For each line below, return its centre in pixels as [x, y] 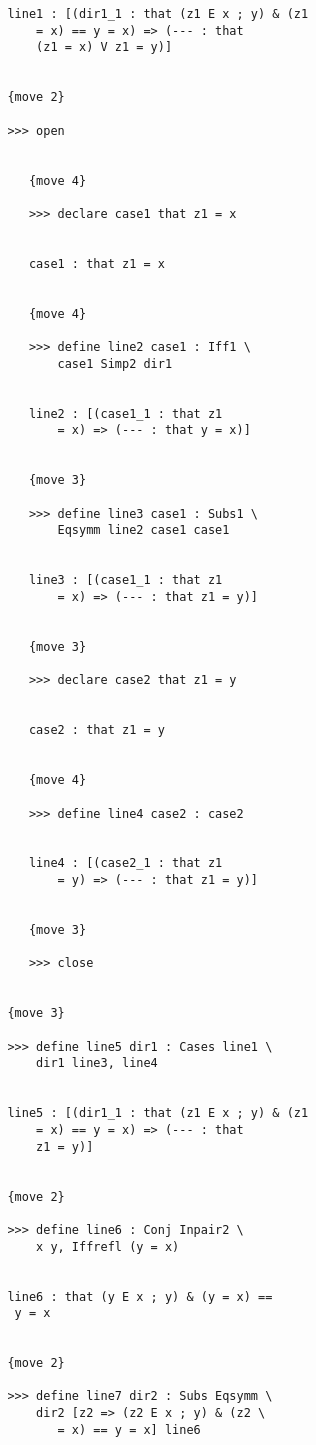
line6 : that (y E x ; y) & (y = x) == [140, 1296]
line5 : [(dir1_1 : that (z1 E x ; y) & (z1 [158, 1113]
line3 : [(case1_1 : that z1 [125, 580]
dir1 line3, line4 [97, 1063]
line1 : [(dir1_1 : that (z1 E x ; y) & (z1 [158, 14]
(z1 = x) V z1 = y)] [104, 47]
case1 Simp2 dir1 [115, 363]
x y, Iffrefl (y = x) [108, 1246]
